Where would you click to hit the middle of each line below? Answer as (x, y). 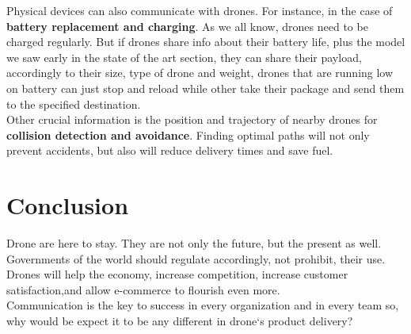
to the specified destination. (74, 104)
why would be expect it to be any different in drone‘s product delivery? (180, 321)
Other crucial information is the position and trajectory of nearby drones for (192, 119)
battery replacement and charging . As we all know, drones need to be (187, 26)
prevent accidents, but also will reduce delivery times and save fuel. (170, 150)
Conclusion (68, 205)
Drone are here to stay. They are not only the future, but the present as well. (194, 243)
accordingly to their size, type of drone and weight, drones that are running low (200, 73)
